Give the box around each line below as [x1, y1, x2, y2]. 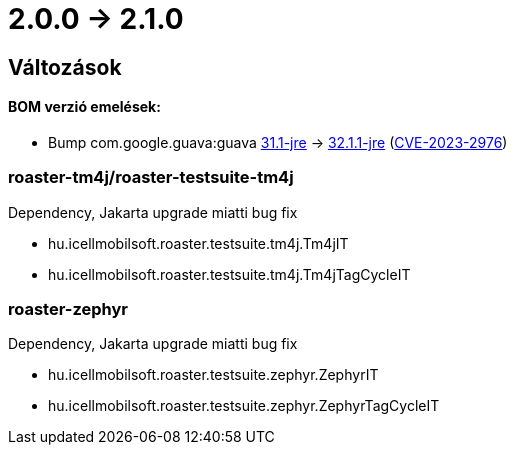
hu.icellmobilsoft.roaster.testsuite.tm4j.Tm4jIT [48, 234, 349, 252]
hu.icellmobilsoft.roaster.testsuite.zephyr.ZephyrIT [48, 366, 379, 384]
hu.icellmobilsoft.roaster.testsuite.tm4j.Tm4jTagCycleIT [48, 265, 411, 283]
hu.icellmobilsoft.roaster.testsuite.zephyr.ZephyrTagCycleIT [48, 397, 440, 415]
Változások [8, 54, 122, 80]
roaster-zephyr [8, 299, 128, 320]
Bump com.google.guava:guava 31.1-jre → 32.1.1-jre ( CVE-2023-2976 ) [48, 133, 508, 151]
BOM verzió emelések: [8, 98, 161, 116]
